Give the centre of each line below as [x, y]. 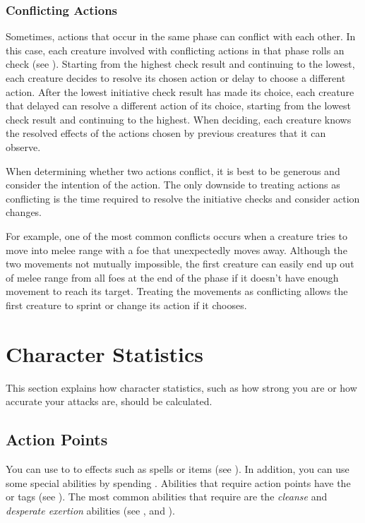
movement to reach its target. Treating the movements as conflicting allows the [177, 291]
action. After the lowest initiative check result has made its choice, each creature [180, 91]
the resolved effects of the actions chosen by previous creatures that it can [166, 133]
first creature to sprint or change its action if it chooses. [126, 305]
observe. [23, 146]
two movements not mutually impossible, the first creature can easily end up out [180, 264]
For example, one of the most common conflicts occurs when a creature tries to [177, 235]
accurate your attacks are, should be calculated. [109, 401]
